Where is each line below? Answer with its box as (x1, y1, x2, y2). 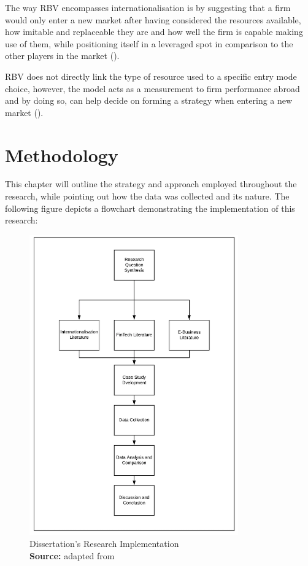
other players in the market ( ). (5, 49, 120, 62)
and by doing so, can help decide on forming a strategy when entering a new (5, 94, 293, 107)
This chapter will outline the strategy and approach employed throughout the (5, 177, 297, 190)
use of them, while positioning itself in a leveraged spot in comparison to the (5, 37, 293, 50)
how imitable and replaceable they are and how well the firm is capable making (5, 25, 303, 38)
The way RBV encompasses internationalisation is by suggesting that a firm (5, 1, 291, 14)
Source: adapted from (29, 549, 115, 562)
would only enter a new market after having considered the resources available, (5, 13, 301, 26)
